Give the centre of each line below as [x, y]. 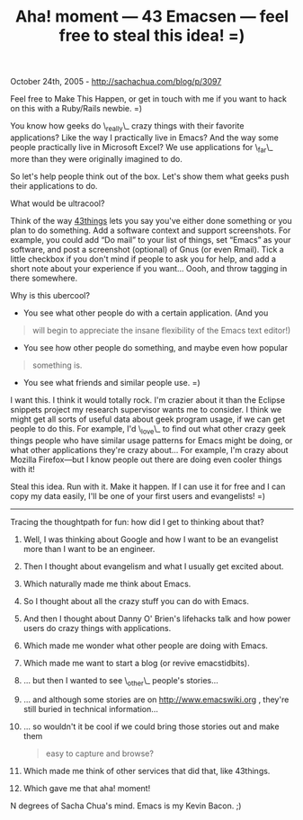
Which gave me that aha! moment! [87, 789]
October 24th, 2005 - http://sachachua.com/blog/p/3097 [116, 82]
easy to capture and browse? [99, 753]
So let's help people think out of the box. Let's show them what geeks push [150, 176]
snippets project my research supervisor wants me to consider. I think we [146, 409]
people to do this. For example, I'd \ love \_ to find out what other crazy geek [148, 429]
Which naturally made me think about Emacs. [107, 584]
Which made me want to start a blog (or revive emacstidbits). [136, 663]
